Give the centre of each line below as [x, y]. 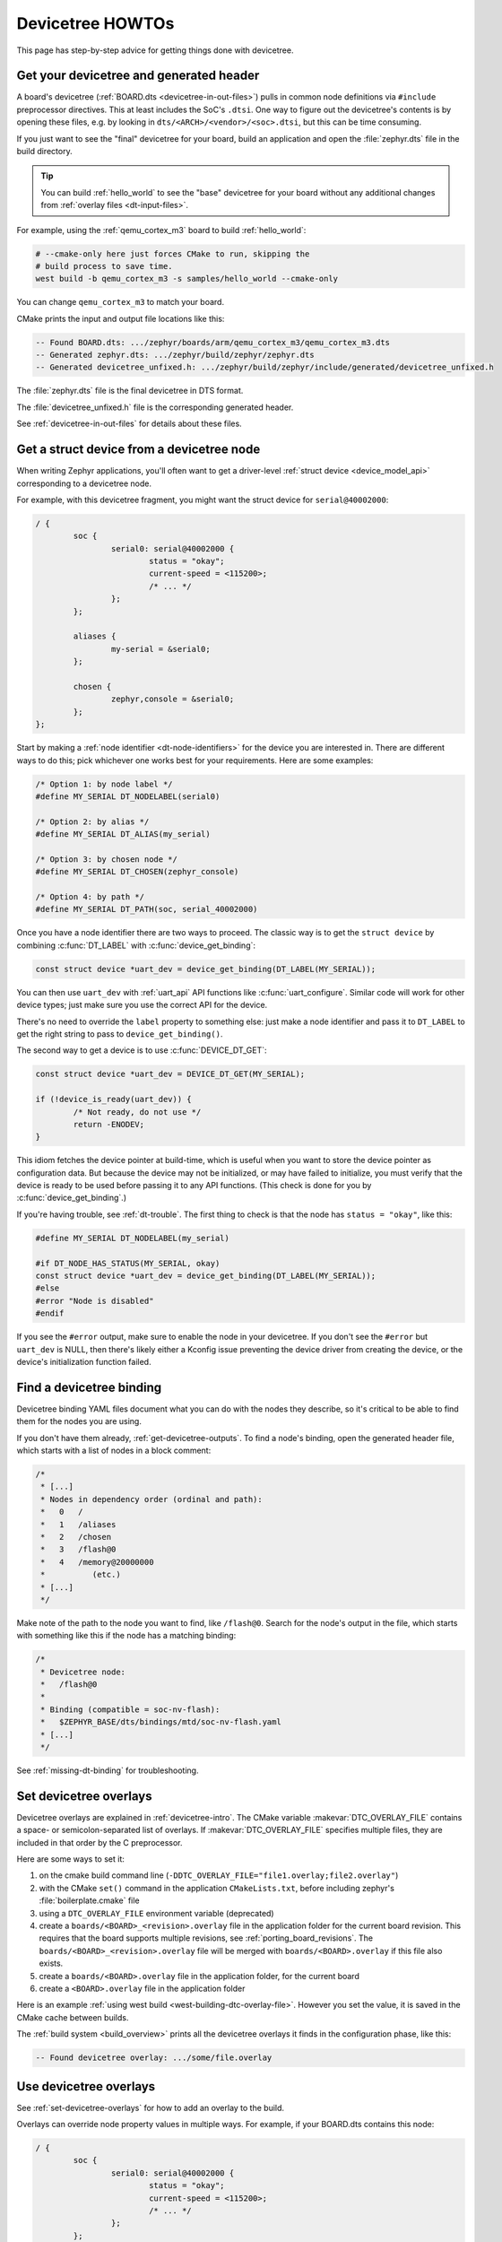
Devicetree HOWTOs [95, 23]
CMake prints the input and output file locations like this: [121, 318]
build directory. [44, 152]
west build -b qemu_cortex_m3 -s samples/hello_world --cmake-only [187, 279]
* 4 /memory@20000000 [97, 1562]
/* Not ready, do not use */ [137, 1112]
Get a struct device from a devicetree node [138, 450]
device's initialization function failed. [84, 1361]
